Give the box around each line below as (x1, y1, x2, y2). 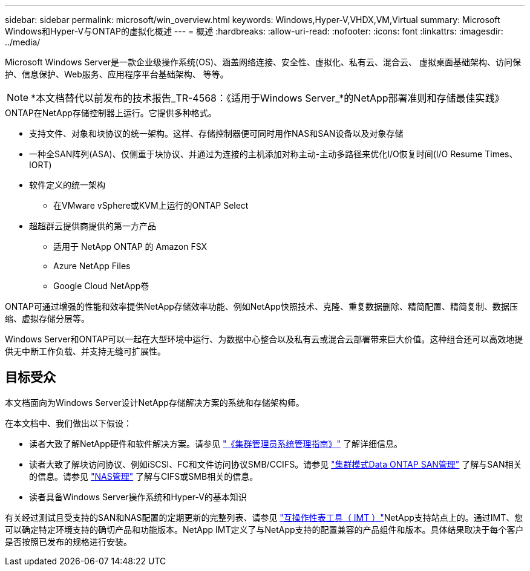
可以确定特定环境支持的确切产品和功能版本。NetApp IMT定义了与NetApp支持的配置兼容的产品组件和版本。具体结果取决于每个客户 (5, 524, 524, 535)
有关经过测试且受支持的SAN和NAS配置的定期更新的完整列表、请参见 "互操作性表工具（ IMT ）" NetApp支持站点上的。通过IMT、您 (5, 512, 523, 523)
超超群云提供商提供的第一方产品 (29, 221, 156, 231)
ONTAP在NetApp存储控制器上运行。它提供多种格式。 (5, 108, 217, 118)
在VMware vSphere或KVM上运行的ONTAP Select (53, 200, 249, 210)
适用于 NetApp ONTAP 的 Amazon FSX (53, 241, 208, 252)
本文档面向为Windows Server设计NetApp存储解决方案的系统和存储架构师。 (5, 397, 304, 408)
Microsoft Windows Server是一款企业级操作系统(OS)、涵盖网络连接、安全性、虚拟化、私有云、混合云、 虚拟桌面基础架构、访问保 (5, 57, 521, 67)
